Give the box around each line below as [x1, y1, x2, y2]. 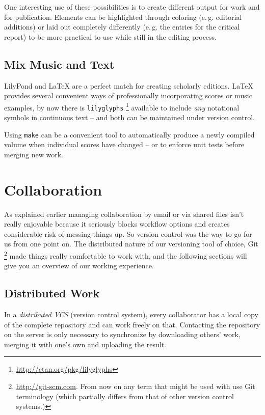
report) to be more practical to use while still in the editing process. [4, 31, 217, 42]
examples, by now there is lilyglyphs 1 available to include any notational [4, 100, 240, 113]
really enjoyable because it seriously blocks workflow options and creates [4, 218, 230, 229]
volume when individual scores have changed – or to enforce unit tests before [4, 139, 245, 150]
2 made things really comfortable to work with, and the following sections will [4, 249, 247, 261]
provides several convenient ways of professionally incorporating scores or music [4, 90, 252, 101]
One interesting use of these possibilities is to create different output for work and [4, 2, 260, 12]
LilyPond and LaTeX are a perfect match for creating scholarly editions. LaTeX [4, 80, 253, 91]
